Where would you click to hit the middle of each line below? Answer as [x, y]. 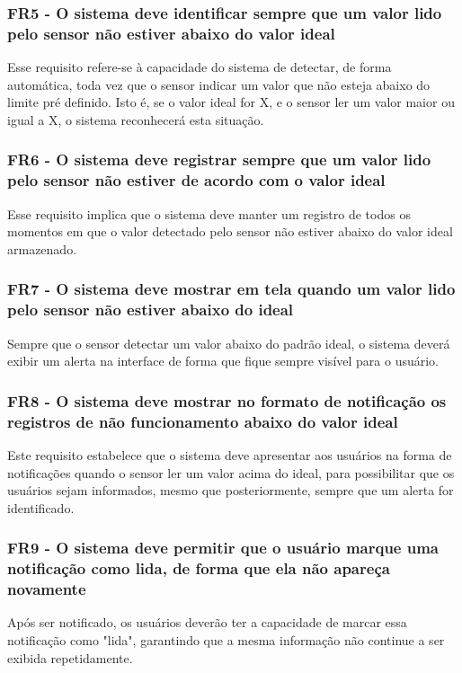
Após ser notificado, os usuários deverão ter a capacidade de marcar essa [207, 622]
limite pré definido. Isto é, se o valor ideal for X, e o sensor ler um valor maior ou [231, 102]
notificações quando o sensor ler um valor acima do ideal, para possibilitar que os [231, 472]
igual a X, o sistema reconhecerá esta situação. [136, 119]
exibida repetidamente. [70, 657]
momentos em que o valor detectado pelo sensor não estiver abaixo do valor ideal [230, 231]
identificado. [41, 507]
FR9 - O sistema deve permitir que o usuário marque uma [223, 548]
